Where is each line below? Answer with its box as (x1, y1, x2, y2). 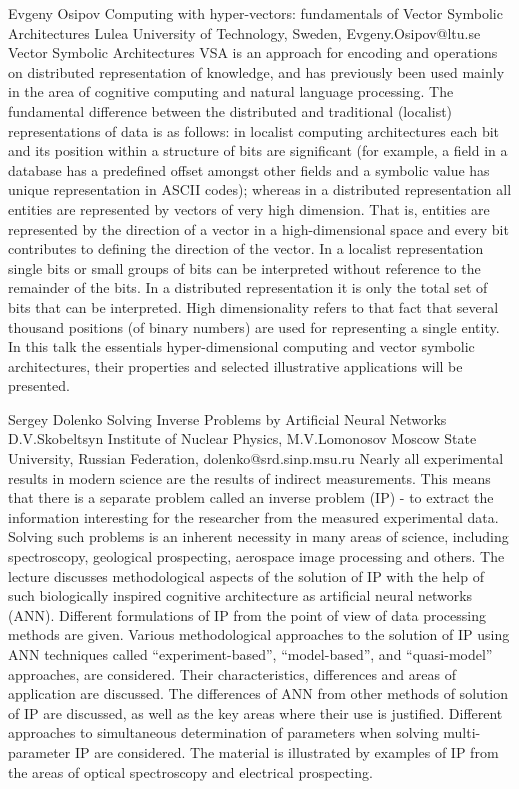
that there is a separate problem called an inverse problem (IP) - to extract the (8, 487, 494, 508)
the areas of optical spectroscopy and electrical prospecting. (8, 761, 373, 782)
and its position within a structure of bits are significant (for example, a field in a (8, 140, 508, 161)
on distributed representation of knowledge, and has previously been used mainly (8, 61, 505, 82)
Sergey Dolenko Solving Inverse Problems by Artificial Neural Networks (8, 408, 447, 429)
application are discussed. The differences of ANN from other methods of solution (8, 683, 508, 704)
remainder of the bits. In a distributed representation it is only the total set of (8, 277, 488, 298)
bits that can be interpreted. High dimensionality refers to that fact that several (8, 296, 499, 317)
